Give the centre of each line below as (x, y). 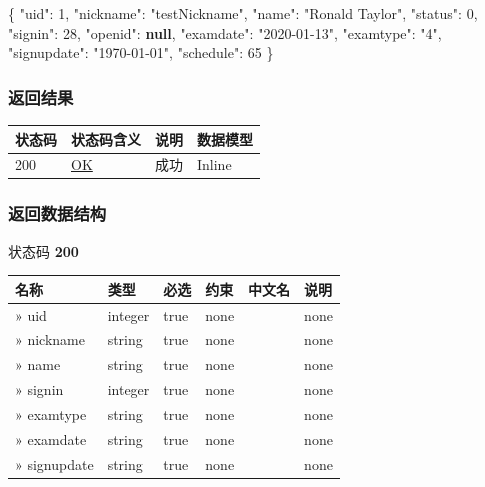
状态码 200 (43, 250)
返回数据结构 (57, 213)
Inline (214, 164)
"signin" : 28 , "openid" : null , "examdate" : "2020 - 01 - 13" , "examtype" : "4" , (225, 32)
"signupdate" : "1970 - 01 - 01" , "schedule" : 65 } (141, 52)
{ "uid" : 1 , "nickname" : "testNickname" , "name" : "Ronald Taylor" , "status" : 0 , (243, 13)
